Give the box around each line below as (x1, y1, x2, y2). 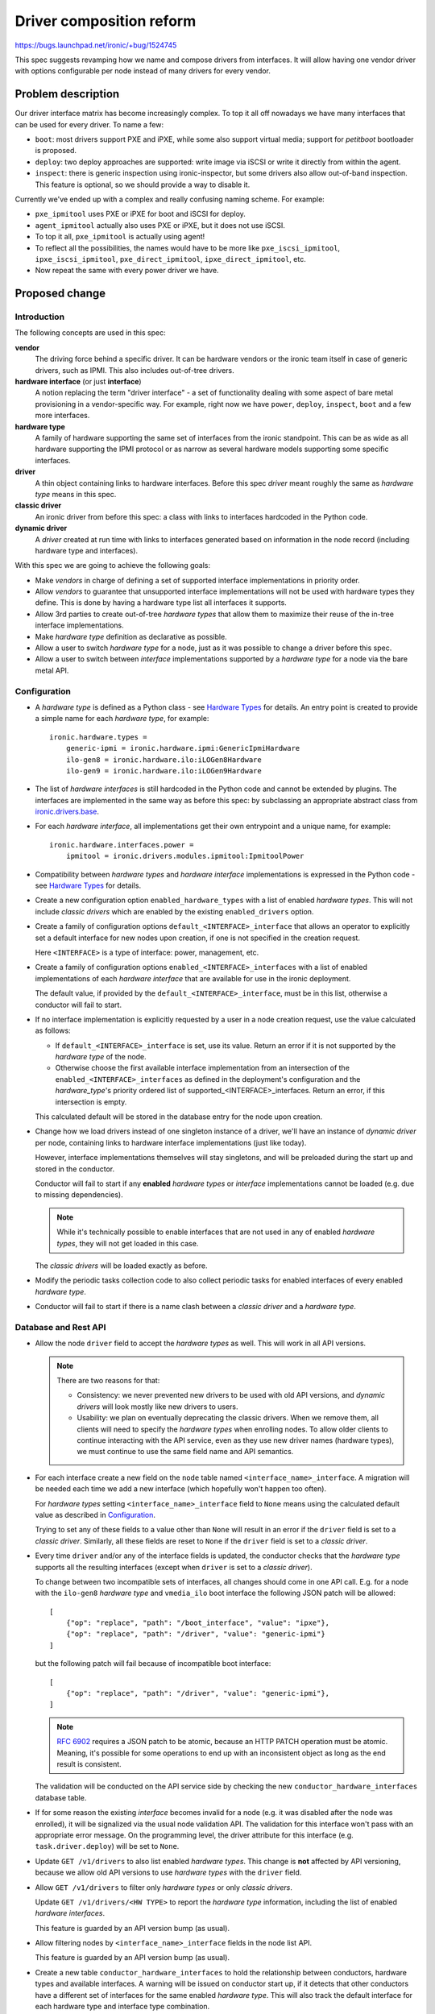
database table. (35, 1792, 87, 1802)
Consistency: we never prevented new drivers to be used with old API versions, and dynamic (77, 1390, 386, 1400)
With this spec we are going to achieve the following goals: (14, 561, 211, 570)
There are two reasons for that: (56, 1376, 160, 1386)
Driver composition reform (14, 12, 197, 30)
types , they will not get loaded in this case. (56, 1238, 199, 1248)
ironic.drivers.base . (35, 806, 100, 817)
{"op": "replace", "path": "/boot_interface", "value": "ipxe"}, (65, 1618, 330, 1627)
